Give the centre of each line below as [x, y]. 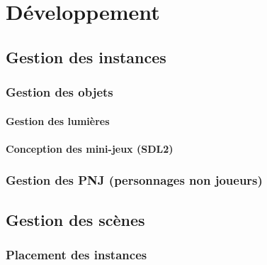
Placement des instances [76, 254]
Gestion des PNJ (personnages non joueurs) [134, 180]
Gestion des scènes [75, 219]
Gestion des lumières [58, 120]
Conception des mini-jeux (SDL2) [90, 148]
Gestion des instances [86, 56]
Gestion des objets [59, 92]
